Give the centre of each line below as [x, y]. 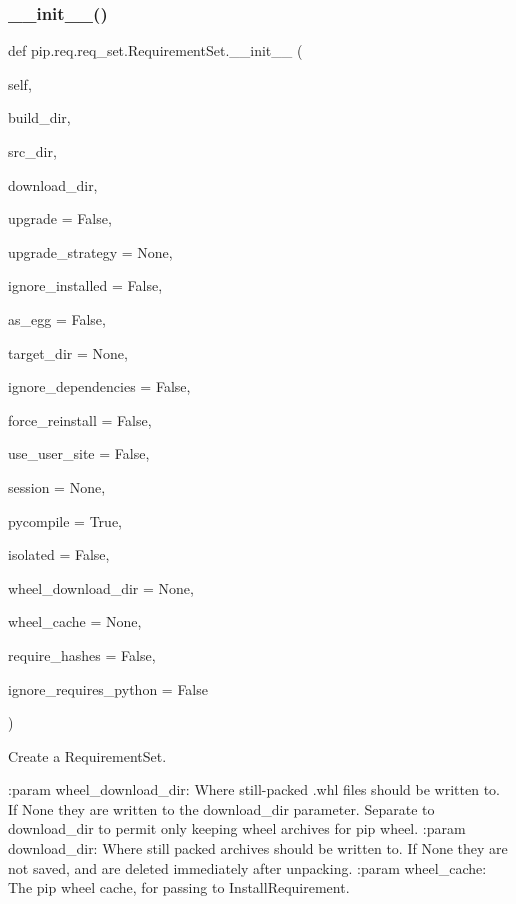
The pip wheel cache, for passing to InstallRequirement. [179, 887]
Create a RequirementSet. [87, 755]
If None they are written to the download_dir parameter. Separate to [221, 808]
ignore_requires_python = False [108, 688]
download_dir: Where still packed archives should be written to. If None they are [258, 848]
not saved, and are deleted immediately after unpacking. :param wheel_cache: [247, 867]
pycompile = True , [65, 520]
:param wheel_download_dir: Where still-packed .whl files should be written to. [254, 789]
